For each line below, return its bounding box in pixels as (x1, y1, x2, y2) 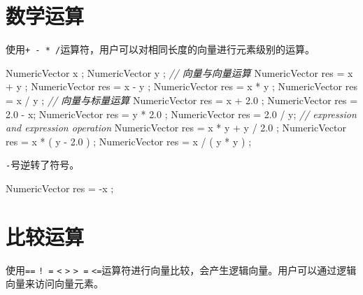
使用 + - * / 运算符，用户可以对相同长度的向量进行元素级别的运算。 (6, 42, 315, 57)
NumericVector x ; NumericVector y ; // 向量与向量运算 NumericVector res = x (6, 65, 353, 80)
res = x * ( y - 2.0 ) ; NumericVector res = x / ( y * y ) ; (6, 134, 252, 148)
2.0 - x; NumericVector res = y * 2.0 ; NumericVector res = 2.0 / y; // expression (6, 106, 357, 121)
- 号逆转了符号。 (6, 157, 80, 172)
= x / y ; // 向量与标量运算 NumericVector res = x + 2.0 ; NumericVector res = (6, 92, 358, 107)
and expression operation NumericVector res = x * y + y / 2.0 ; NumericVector (6, 120, 346, 135)
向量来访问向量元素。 (6, 276, 104, 291)
